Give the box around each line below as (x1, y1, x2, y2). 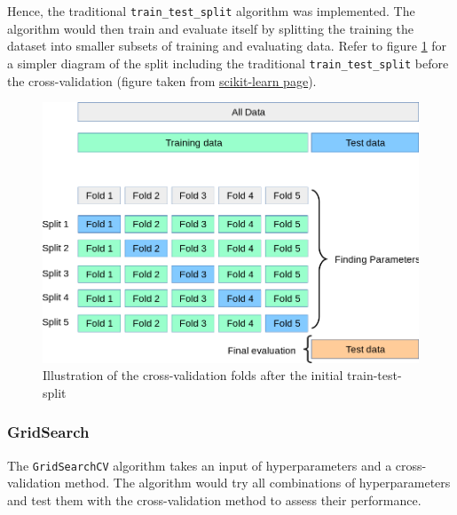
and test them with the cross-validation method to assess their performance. (7, 491, 422, 510)
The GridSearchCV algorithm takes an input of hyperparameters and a (7, 456, 392, 474)
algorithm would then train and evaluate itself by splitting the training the (7, 19, 414, 37)
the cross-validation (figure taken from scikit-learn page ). (7, 71, 317, 90)
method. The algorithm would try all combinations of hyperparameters (64, 473, 451, 492)
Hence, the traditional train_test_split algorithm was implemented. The (7, 2, 415, 20)
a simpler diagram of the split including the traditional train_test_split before (7, 53, 449, 72)
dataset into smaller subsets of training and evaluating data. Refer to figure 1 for (7, 36, 447, 55)
